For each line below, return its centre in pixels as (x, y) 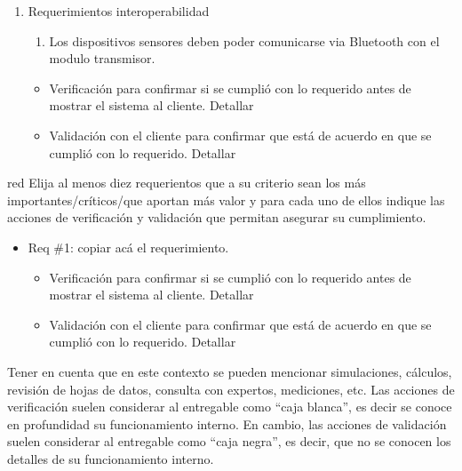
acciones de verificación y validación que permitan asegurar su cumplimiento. (217, 217)
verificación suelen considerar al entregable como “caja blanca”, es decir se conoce (230, 407)
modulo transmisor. (102, 58)
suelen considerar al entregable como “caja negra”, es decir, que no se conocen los (229, 441)
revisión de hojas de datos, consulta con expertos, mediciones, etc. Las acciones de (231, 389)
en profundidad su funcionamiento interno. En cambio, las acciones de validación (227, 423)
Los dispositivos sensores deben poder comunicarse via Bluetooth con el (244, 40)
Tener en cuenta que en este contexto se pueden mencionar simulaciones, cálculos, (230, 371)
